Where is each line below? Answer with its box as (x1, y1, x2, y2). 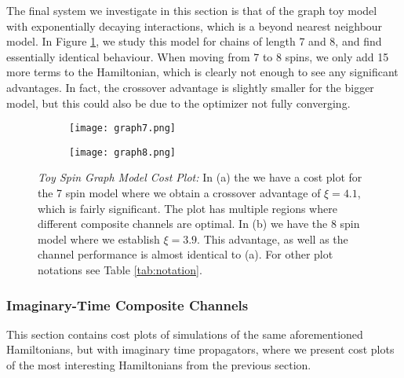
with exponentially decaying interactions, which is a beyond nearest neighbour (6, 17, 383, 34)
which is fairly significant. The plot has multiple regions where (38, 200, 337, 216)
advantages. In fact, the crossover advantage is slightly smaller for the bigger (6, 79, 374, 95)
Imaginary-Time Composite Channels (6, 295, 249, 314)
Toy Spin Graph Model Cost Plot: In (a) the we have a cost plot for (38, 169, 362, 185)
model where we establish (38, 230, 160, 247)
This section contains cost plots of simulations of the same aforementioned (6, 325, 363, 342)
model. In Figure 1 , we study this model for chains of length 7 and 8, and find (6, 33, 382, 50)
